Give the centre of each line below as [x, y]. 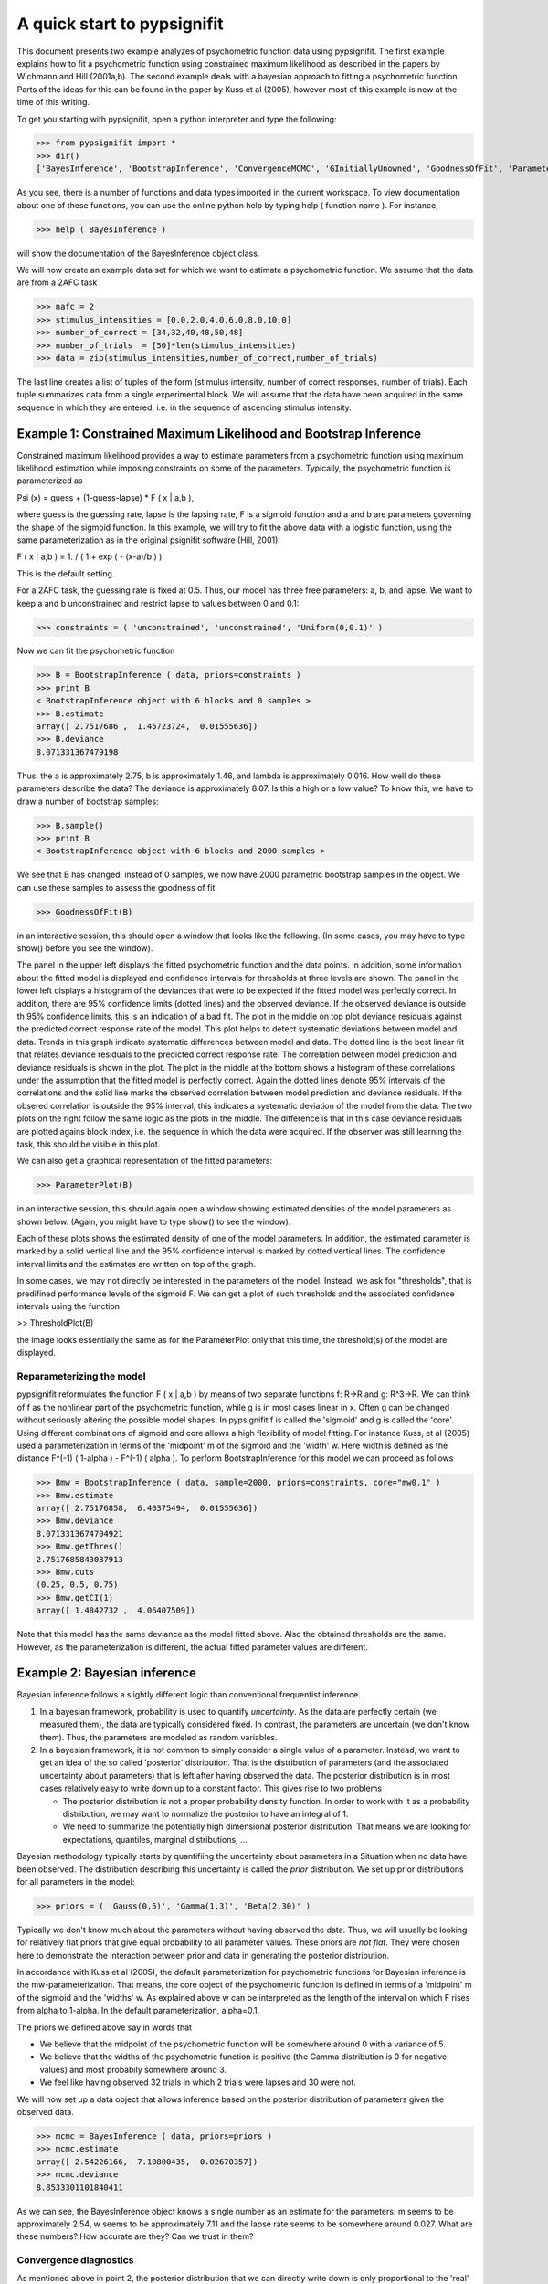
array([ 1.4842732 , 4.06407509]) [116, 1611]
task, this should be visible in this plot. [89, 1144]
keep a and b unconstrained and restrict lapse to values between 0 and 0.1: [158, 603]
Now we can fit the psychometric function [96, 651]
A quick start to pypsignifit [120, 24]
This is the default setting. [66, 573]
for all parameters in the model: [76, 1881]
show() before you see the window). [85, 948]
